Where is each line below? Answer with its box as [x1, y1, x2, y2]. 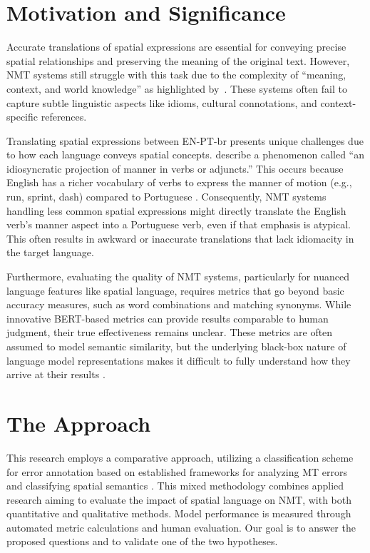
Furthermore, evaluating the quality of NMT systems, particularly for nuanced [6, 269, 349, 284]
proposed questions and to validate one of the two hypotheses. [6, 534, 278, 549]
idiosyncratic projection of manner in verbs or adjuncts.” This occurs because [6, 161, 344, 176]
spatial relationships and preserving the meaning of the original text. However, [6, 53, 350, 68]
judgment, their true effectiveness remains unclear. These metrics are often [6, 325, 333, 340]
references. [41, 109, 87, 124]
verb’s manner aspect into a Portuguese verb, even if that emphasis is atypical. [6, 217, 351, 232]
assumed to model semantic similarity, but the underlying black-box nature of [6, 339, 346, 353]
